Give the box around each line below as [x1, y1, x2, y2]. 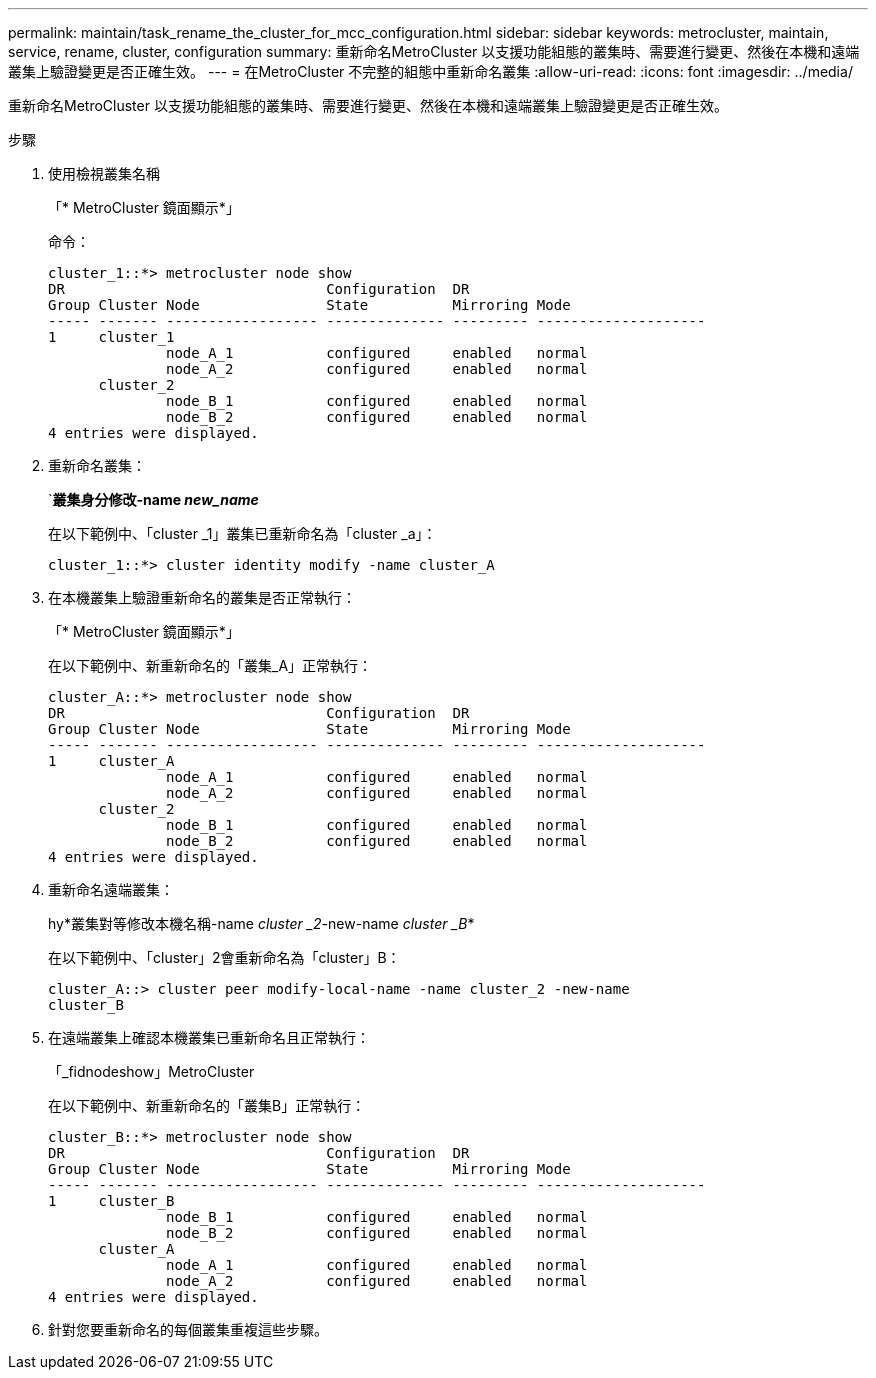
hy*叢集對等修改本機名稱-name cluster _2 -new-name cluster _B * [48, 915, 475, 932]
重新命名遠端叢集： [48, 881, 174, 898]
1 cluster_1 [48, 329, 175, 345]
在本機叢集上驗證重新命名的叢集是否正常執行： [48, 589, 356, 606]
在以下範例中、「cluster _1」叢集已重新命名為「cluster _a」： [48, 525, 437, 542]
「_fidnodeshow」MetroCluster [48, 1063, 255, 1080]
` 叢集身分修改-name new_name [48, 491, 259, 508]
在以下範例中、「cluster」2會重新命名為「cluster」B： [48, 949, 401, 966]
